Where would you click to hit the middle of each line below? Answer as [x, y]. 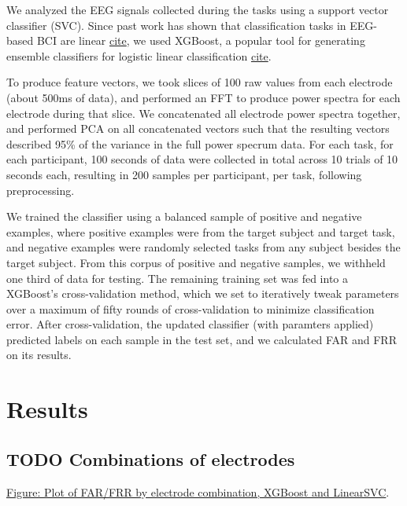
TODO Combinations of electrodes [151, 458]
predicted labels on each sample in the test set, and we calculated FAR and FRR [202, 339]
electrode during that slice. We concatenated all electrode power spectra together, [203, 113]
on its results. [39, 355]
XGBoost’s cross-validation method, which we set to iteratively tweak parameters [203, 293]
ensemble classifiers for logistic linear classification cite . [139, 55]
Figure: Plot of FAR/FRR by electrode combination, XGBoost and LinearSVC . [198, 491]
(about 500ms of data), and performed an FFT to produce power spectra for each [203, 97]
